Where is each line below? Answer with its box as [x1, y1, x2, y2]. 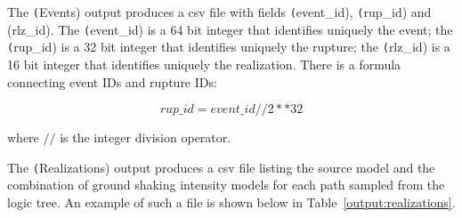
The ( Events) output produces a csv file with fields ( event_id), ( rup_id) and [7, 3, 432, 20]
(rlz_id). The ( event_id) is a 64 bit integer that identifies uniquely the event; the [7, 20, 453, 38]
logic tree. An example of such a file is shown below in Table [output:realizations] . [7, 193, 456, 211]
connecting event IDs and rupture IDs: [7, 72, 217, 91]
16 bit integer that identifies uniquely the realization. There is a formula [7, 54, 401, 73]
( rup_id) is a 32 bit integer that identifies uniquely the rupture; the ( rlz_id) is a [7, 37, 450, 56]
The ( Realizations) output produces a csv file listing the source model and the [7, 157, 435, 176]
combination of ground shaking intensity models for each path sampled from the [7, 175, 445, 194]
